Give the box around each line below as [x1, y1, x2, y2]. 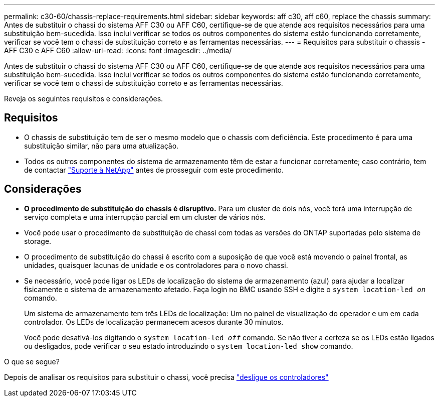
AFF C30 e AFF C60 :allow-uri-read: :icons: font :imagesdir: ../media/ [4, 46, 232, 55]
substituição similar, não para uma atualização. [24, 141, 179, 150]
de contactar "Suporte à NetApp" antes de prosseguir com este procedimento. [24, 165, 284, 174]
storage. [24, 236, 52, 245]
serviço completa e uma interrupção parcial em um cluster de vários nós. [24, 212, 266, 221]
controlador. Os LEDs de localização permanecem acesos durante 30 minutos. [24, 317, 284, 326]
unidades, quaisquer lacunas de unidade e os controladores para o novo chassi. [24, 260, 288, 270]
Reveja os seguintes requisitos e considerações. [4, 94, 163, 103]
